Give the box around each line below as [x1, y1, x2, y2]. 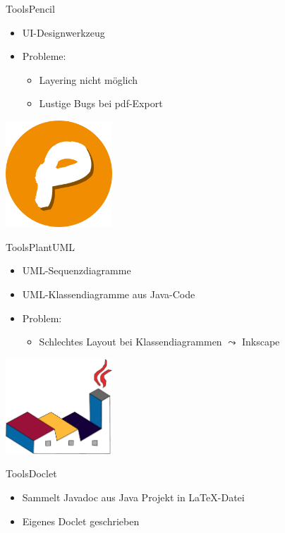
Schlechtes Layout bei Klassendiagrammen [39, 334, 222, 349]
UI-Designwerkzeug [22, 25, 105, 39]
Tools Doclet [6, 466, 57, 481]
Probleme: [22, 49, 66, 63]
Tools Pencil [6, 1, 55, 16]
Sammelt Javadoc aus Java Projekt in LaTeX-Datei [22, 490, 245, 504]
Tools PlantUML [6, 239, 75, 254]
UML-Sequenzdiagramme [22, 263, 131, 278]
